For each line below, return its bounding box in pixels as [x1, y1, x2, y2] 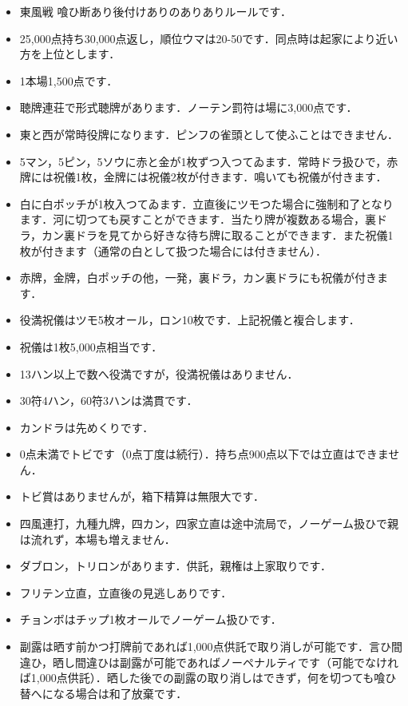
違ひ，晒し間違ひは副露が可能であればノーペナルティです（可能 [19, 653, 355, 670]
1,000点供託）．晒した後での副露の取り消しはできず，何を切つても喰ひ [30, 669, 397, 686]
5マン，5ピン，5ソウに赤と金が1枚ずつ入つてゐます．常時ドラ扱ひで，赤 [19, 153, 398, 169]
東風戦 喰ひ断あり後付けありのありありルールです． [19, 3, 291, 19]
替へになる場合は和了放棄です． [19, 684, 188, 701]
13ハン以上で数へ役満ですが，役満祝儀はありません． [19, 365, 299, 382]
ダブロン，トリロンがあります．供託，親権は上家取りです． [19, 557, 331, 574]
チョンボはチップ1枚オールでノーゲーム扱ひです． [19, 611, 282, 628]
